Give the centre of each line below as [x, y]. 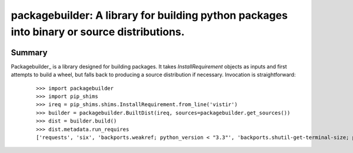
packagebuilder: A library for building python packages [149, 15]
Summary [29, 52]
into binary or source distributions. [98, 32]
